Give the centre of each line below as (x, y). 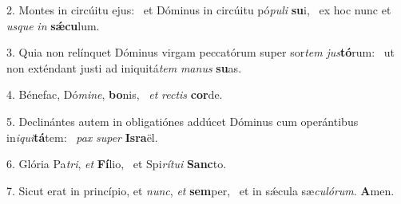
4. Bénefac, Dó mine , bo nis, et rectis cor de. (115, 94)
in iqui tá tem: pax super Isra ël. (82, 137)
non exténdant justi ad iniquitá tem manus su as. (124, 67)
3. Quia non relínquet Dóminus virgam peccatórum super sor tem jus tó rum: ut (200, 52)
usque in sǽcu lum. (53, 25)
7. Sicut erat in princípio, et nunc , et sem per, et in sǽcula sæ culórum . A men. (200, 190)
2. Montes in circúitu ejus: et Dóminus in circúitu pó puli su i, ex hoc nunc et (199, 10)
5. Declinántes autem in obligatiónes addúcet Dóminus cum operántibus (183, 121)
